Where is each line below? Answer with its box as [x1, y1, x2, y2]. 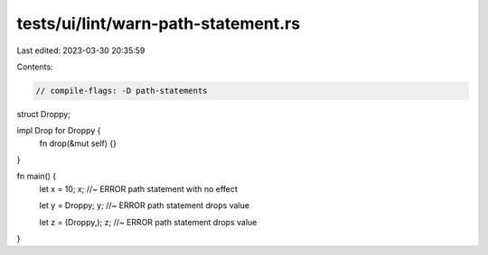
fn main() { [16, 171, 57, 182]
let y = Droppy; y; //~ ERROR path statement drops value [39, 200, 250, 211]
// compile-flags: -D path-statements [35, 86, 208, 96]
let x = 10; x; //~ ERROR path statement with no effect [39, 183, 239, 194]
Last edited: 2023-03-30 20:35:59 [16, 45, 145, 56]
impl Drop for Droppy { [16, 125, 101, 136]
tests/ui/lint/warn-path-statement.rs [16, 14, 301, 33]
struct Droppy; [16, 108, 71, 119]
